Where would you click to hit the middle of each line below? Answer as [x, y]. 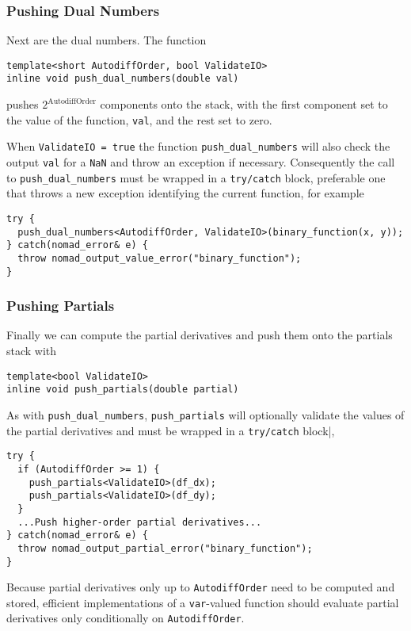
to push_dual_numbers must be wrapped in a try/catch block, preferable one [196, 177]
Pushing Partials [61, 306]
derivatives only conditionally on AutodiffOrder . [126, 618]
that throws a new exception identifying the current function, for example [185, 193]
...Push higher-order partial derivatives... [140, 522]
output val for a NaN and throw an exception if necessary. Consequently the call [201, 162]
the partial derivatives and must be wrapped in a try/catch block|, [171, 430]
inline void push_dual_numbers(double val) [123, 79]
